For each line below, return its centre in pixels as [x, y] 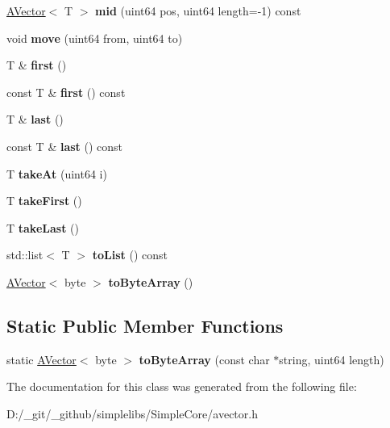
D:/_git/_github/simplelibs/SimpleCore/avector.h [132, 413]
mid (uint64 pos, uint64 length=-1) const [198, 10]
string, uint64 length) [332, 359]
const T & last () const [65, 146]
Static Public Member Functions [145, 325]
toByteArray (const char [204, 359]
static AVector [41, 359]
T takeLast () [43, 227]
